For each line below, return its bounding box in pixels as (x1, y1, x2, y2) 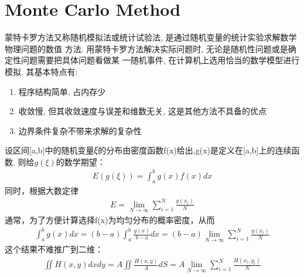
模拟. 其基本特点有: (5, 65, 78, 77)
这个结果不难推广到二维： (5, 243, 103, 255)
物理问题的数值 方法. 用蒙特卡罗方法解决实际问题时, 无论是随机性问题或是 (5, 42, 288, 54)
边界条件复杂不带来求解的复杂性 (18, 124, 142, 136)
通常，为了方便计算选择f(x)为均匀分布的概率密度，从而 (5, 213, 215, 225)
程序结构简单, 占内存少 (18, 85, 106, 97)
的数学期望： (56, 155, 105, 167)
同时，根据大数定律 (5, 184, 78, 196)
